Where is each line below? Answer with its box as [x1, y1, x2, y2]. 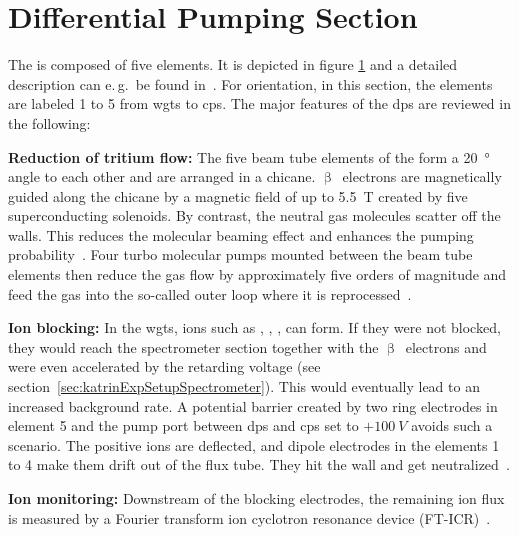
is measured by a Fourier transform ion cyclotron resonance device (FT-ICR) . [8, 507, 491, 528]
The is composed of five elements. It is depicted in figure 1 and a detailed [8, 54, 458, 75]
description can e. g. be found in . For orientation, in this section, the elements [8, 73, 493, 94]
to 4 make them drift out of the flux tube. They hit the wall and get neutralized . [8, 454, 510, 475]
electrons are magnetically [342, 166, 502, 187]
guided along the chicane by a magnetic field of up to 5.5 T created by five [8, 185, 468, 206]
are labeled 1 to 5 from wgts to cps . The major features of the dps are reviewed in [8, 93, 511, 114]
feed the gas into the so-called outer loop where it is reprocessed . [8, 283, 412, 304]
